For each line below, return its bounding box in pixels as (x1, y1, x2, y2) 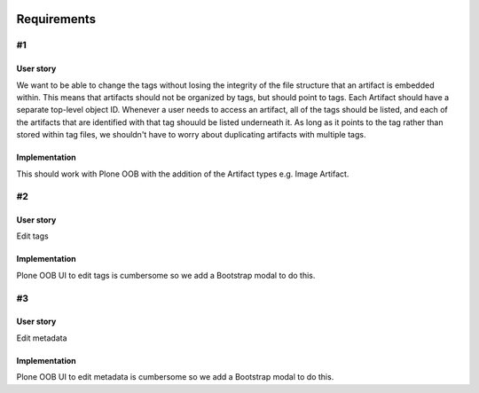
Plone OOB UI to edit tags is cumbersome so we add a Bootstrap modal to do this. (16, 270, 316, 280)
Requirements (16, 12, 97, 27)
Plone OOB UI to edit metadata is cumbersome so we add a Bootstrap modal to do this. (16, 372, 334, 382)
